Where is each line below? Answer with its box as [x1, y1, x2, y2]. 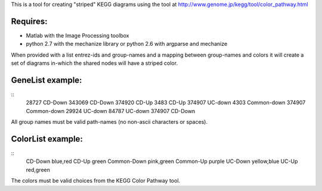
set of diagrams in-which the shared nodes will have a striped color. [11, 60, 178, 67]
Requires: [11, 16, 48, 26]
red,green [26, 166, 51, 173]
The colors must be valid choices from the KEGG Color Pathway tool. [11, 177, 181, 184]
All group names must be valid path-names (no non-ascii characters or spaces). [11, 118, 208, 126]
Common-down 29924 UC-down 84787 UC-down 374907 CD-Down [26, 107, 196, 114]
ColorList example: [11, 134, 83, 144]
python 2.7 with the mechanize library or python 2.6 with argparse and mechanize [26, 40, 228, 48]
